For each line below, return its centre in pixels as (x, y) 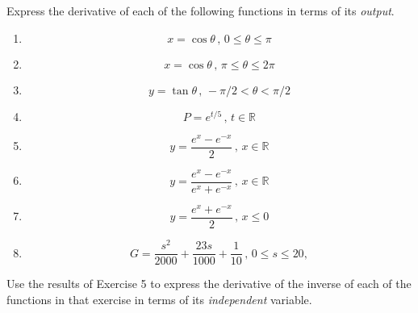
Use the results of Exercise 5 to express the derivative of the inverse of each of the (209, 284)
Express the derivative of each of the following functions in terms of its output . (201, 10)
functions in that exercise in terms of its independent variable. (159, 299)
